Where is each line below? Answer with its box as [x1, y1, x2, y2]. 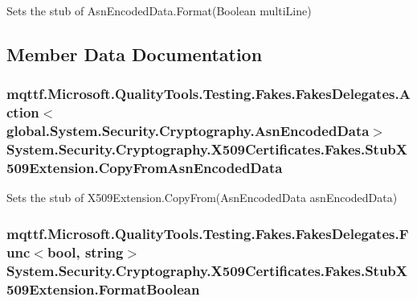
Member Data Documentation [6, 41, 263, 66]
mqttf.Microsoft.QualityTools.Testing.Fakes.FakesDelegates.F [6, 223, 409, 243]
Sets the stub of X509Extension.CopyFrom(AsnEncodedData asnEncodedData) [6, 189, 398, 206]
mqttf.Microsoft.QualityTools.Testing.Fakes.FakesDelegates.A [6, 84, 411, 104]
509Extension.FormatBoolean [6, 278, 200, 299]
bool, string [47, 241, 124, 262]
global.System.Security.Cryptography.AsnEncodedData [6, 121, 370, 141]
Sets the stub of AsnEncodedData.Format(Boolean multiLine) [6, 2, 312, 19]
